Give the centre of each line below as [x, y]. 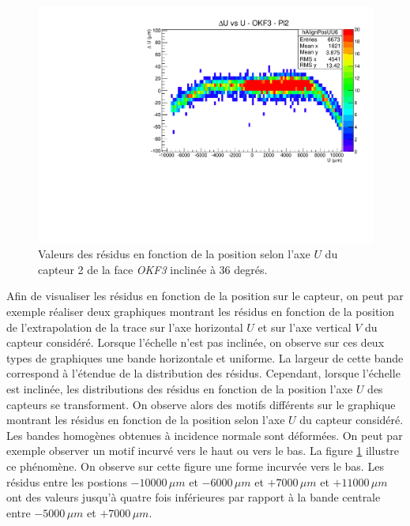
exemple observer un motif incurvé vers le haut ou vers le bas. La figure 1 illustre [203, 451]
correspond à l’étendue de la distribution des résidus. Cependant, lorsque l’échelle [203, 373]
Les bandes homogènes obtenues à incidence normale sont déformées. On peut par [205, 435]
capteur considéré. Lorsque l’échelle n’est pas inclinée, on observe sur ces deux [196, 342]
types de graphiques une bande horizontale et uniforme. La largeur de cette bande [205, 357]
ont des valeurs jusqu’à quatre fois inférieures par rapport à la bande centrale [194, 497]
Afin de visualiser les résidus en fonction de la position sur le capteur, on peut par [205, 296]
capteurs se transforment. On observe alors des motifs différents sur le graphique [201, 404]
